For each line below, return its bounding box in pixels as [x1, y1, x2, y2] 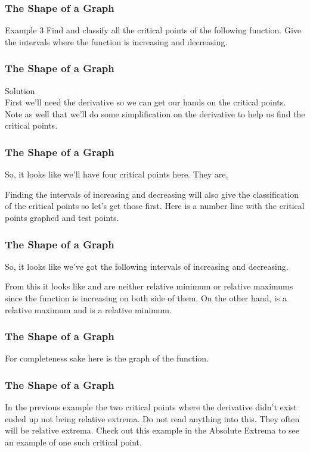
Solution [5, 84, 35, 96]
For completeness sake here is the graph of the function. [5, 352, 209, 364]
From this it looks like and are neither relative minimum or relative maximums [5, 280, 293, 292]
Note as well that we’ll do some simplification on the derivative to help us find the [5, 107, 305, 120]
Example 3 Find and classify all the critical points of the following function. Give [5, 24, 302, 36]
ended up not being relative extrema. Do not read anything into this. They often [5, 412, 300, 425]
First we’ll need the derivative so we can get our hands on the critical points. [5, 96, 286, 108]
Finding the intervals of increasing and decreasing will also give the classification [5, 188, 299, 200]
